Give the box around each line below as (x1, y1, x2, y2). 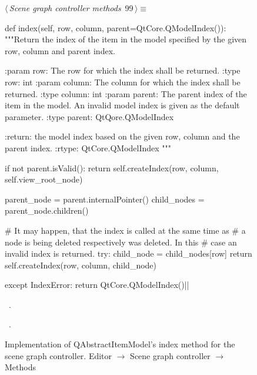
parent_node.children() (5, 204, 89, 217)
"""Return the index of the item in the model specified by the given (5, 33, 247, 45)
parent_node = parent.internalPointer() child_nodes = (5, 193, 205, 205)
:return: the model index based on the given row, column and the (5, 130, 240, 142)
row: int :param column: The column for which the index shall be (5, 75, 241, 88)
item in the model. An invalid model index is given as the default (5, 99, 240, 111)
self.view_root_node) (5, 173, 83, 185)
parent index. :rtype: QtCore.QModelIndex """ (5, 141, 172, 154)
